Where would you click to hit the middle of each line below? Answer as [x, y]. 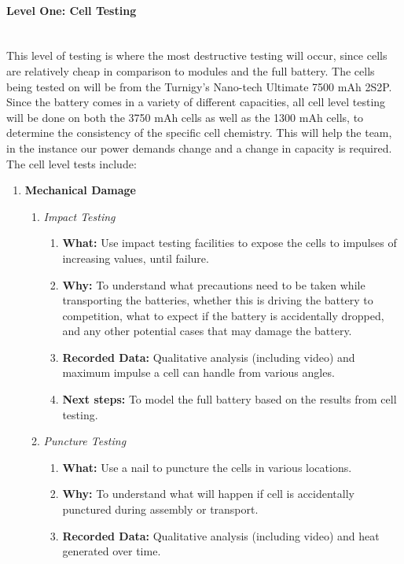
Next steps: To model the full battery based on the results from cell [230, 399]
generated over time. [112, 551]
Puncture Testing [85, 441]
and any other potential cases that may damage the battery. [207, 331]
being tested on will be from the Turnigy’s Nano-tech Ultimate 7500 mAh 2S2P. [199, 86]
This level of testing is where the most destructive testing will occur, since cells [197, 55]
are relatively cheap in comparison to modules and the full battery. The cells [191, 70]
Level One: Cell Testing [72, 10]
